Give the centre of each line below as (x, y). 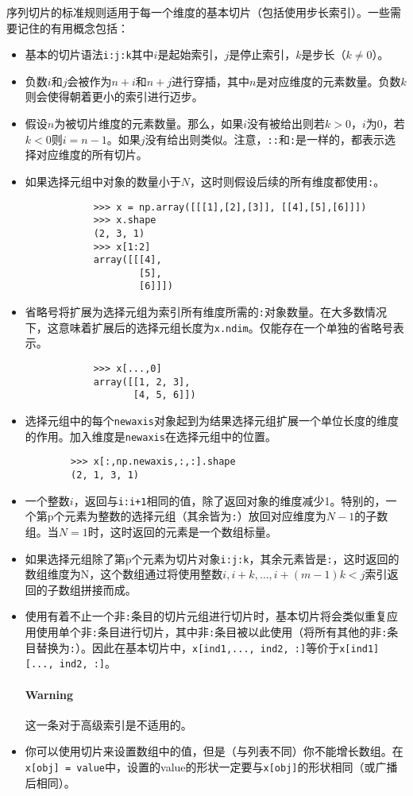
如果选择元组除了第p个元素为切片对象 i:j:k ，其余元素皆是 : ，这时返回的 (212, 558)
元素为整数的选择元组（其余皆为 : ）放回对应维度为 (195, 516)
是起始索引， (191, 54)
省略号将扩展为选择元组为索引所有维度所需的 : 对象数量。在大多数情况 (206, 312)
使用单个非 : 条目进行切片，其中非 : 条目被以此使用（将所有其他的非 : (212, 632)
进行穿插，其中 (211, 81)
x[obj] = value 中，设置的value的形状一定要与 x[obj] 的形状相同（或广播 (211, 766)
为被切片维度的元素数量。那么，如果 (149, 124)
